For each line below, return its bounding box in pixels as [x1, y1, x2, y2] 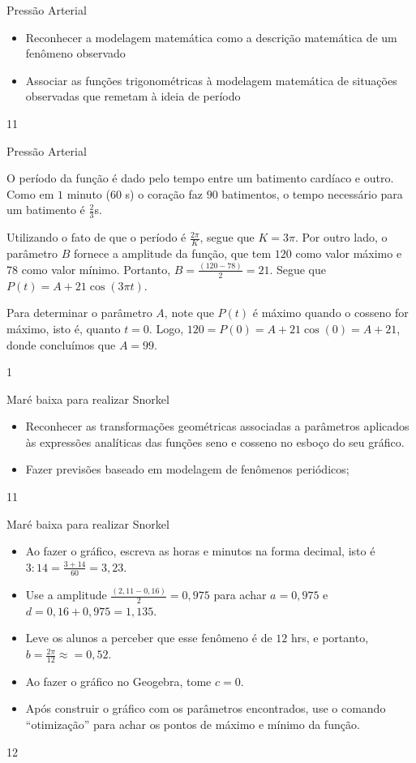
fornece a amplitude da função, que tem [74, 245, 272, 261]
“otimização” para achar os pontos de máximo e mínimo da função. [25, 716, 360, 733]
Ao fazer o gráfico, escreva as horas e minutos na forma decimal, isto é [25, 542, 375, 559]
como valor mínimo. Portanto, [21, 260, 171, 277]
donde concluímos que [6, 336, 116, 353]
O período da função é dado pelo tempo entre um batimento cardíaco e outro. [6, 169, 394, 186]
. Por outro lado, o [295, 229, 388, 246]
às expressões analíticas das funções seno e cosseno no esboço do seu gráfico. [25, 433, 405, 450]
